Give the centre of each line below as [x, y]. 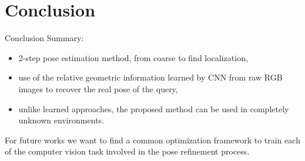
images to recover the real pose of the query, [98, 88]
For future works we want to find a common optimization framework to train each [152, 140]
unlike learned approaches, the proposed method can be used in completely [154, 108]
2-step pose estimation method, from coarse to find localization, [133, 57]
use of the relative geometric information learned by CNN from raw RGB [150, 77]
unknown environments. [61, 120]
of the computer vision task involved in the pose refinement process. [127, 151]
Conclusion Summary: [44, 38]
